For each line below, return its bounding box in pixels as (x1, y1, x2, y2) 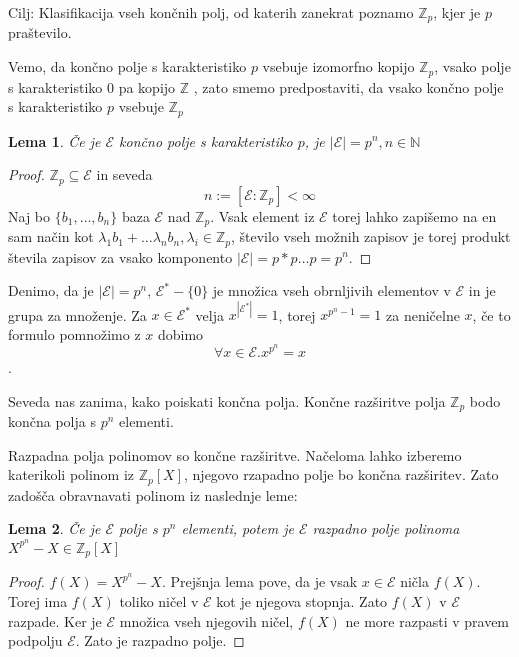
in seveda (96, 164, 153, 185)
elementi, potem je (181, 518, 294, 539)
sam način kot (8, 226, 94, 247)
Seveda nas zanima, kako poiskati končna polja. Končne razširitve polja (8, 390, 446, 411)
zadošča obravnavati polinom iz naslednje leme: (8, 484, 298, 505)
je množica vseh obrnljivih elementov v (212, 280, 451, 301)
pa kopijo (118, 76, 176, 97)
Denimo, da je (8, 280, 94, 301)
